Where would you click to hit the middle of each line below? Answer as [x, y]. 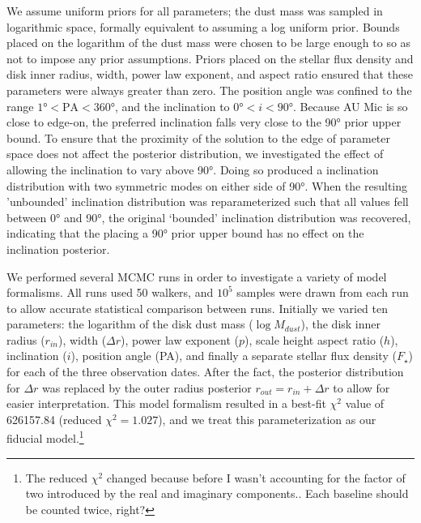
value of [365, 403]
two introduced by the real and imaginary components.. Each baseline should [217, 493]
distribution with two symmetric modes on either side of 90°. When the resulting [207, 185]
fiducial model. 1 [45, 437]
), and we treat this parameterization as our [267, 419]
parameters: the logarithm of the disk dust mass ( [130, 324]
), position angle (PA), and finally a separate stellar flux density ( [234, 356]
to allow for [361, 387]
